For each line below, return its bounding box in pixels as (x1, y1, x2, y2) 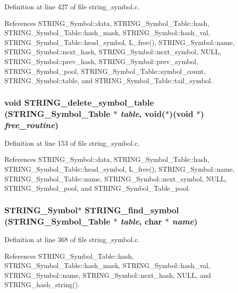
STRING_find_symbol (85, 203, 179, 216)
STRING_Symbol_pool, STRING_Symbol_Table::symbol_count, (4, 66, 206, 76)
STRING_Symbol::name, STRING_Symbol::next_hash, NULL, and (4, 270, 211, 280)
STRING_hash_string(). (4, 279, 80, 290)
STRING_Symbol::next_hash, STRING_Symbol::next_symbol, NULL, (4, 46, 221, 57)
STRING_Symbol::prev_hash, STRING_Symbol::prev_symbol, (4, 56, 198, 66)
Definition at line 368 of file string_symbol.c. (4, 234, 140, 244)
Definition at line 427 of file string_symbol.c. (4, 1, 140, 11)
